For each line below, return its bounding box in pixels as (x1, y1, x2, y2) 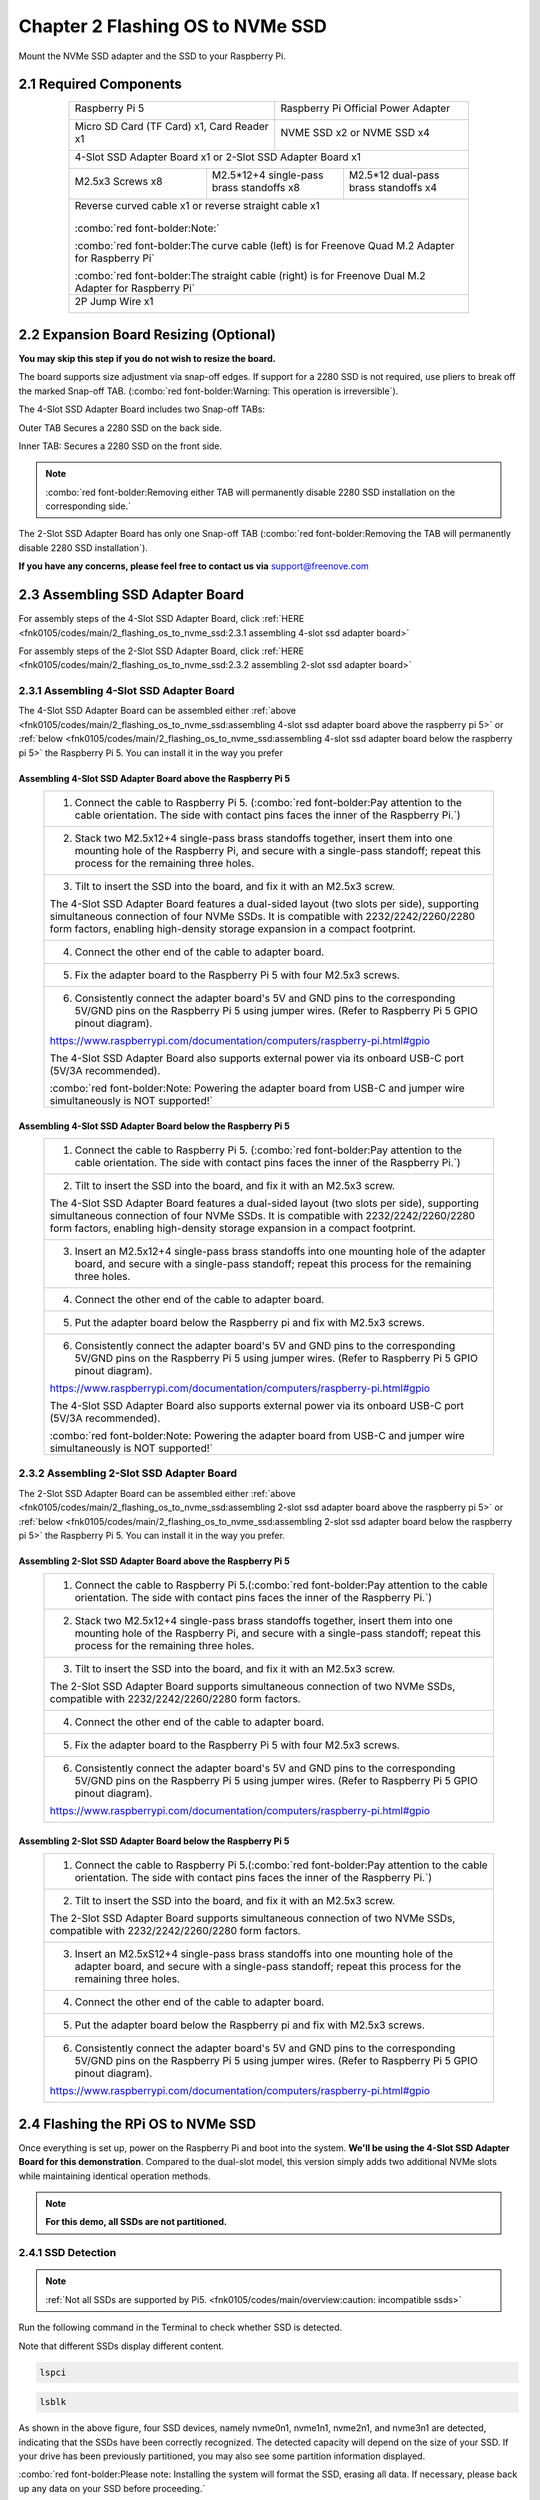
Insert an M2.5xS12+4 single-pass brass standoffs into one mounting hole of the (74, 1947, 454, 1961)
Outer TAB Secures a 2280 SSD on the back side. (18, 421, 222, 434)
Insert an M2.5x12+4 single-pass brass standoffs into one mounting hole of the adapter (74, 1245, 486, 1259)
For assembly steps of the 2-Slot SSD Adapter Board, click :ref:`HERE (18, 645, 305, 657)
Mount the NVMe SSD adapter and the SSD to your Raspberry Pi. (18, 50, 287, 62)
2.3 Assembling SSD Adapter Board (18, 586, 245, 604)
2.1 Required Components (18, 76, 182, 93)
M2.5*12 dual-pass (348, 168, 440, 182)
